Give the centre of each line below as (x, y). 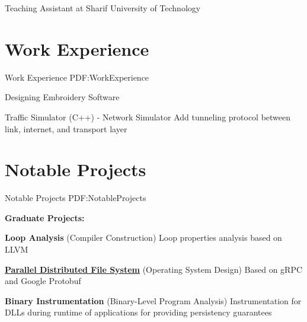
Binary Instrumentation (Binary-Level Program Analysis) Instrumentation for (153, 300)
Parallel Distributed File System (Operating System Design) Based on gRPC (154, 269)
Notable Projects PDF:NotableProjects (76, 198)
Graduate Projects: (45, 217)
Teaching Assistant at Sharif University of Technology (103, 8)
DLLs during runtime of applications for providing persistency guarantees (138, 312)
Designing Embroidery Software (62, 97)
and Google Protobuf (43, 281)
